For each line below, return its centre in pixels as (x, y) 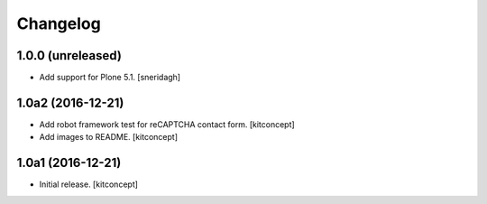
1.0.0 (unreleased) (69, 56)
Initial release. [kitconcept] (89, 184)
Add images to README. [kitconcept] (109, 137)
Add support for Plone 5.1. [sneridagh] (110, 78)
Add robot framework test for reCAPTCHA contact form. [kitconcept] (167, 124)
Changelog (59, 23)
